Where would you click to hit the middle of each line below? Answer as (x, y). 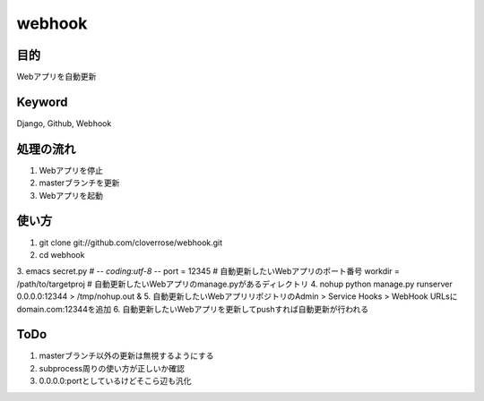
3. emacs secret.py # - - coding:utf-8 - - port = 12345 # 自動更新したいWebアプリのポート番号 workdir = (208, 271)
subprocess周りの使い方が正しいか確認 (112, 368)
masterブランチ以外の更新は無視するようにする (126, 356)
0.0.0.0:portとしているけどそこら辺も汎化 (115, 381)
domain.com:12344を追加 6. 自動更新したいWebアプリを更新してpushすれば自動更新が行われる (193, 309)
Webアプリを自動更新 (56, 77)
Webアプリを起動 (71, 195)
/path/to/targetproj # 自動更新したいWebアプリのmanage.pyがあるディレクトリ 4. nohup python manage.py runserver (234, 284)
